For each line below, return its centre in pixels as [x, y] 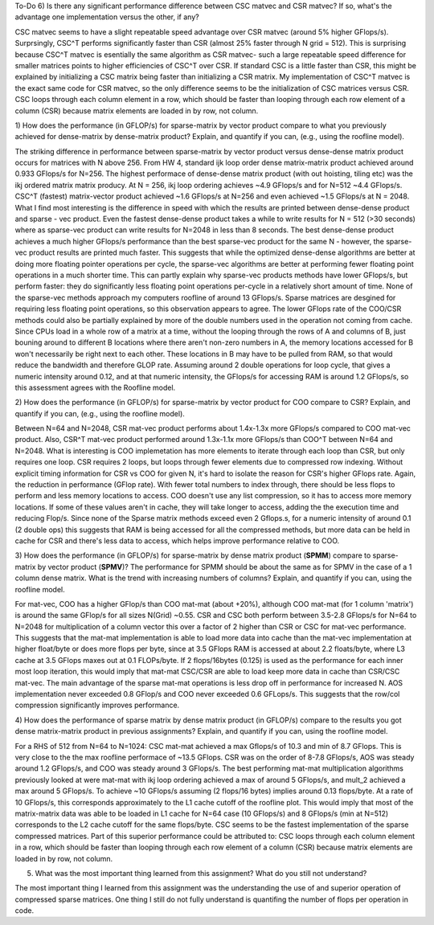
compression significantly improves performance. [97, 705]
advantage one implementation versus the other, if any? [107, 17]
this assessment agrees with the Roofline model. [95, 387]
